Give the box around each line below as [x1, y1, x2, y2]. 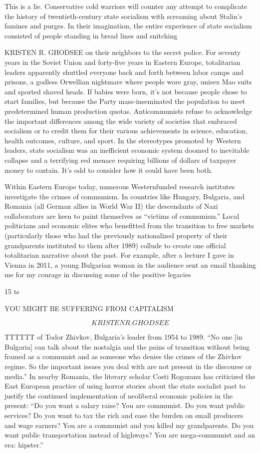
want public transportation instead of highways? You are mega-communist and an [4, 430, 256, 440]
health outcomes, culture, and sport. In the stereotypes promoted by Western [4, 135, 241, 145]
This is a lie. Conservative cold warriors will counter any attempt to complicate [4, 1, 248, 11]
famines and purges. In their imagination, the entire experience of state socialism [4, 20, 252, 31]
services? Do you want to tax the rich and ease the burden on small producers [4, 410, 244, 420]
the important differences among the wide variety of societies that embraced [4, 115, 237, 126]
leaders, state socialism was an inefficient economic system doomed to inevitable [4, 145, 250, 155]
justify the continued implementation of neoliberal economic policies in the [4, 390, 233, 401]
